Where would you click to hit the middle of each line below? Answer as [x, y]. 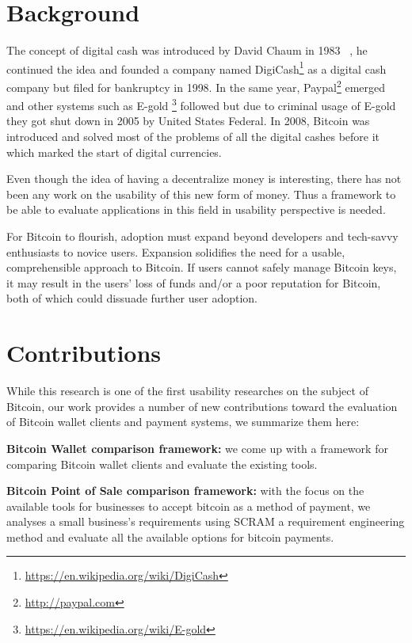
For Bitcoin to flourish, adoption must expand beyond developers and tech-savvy [202, 236]
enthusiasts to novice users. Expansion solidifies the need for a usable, [176, 251]
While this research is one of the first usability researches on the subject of [187, 391]
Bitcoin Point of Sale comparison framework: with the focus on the [185, 491]
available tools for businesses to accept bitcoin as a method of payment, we [189, 506]
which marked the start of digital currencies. [114, 152]
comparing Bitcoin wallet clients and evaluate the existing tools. [162, 464]
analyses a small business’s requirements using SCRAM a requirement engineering [206, 521]
